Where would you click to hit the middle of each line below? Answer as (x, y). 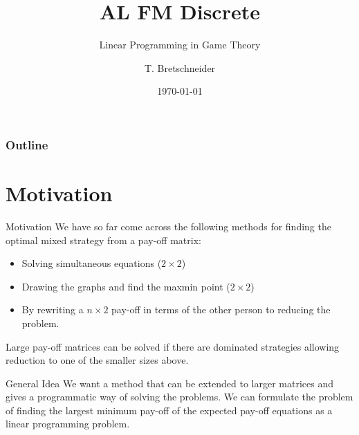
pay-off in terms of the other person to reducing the (221, 309)
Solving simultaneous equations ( (92, 263)
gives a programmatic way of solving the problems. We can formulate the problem (179, 397)
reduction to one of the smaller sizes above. (97, 360)
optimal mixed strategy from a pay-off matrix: (103, 240)
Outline (27, 144)
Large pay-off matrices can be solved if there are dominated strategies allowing (173, 346)
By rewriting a (53, 309)
